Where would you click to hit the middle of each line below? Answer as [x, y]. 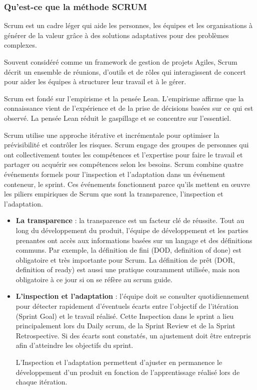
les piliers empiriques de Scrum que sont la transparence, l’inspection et [114, 194]
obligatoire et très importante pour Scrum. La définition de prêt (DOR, [125, 259]
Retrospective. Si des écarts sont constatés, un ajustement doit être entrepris [133, 335]
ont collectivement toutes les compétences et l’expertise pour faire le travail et [123, 154]
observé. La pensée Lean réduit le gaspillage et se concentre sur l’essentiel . [118, 118]
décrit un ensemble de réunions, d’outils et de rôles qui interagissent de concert [125, 71]
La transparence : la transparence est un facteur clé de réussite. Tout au [130, 220]
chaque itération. [41, 382]
